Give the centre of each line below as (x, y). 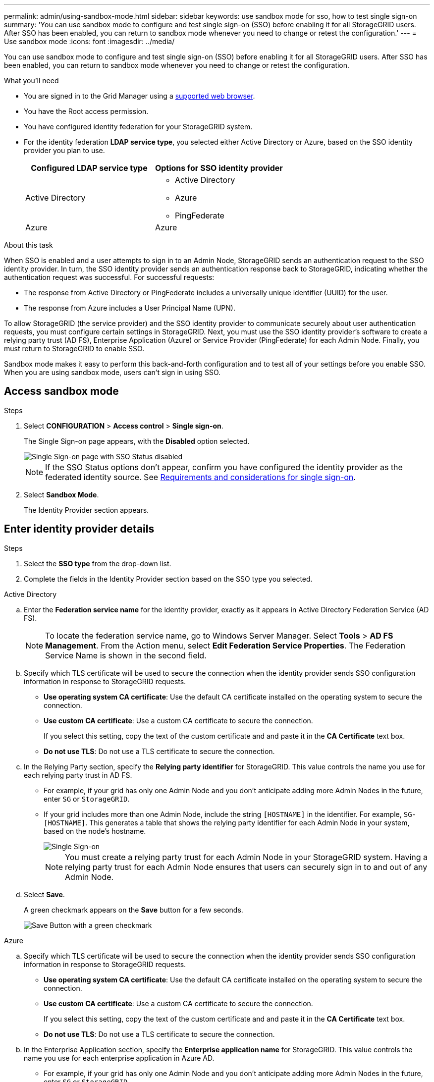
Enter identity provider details (79, 529)
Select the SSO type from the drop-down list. (98, 563)
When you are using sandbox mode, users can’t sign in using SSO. (112, 372)
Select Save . (44, 894)
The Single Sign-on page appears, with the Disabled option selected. (137, 441)
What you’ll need (31, 81)
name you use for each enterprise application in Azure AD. (119, 1058)
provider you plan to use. (64, 150)
